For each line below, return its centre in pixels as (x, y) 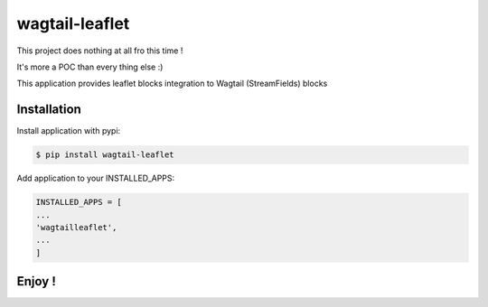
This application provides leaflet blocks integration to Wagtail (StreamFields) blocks (172, 84)
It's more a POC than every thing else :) (90, 67)
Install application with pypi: (69, 131)
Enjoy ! (36, 281)
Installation (49, 110)
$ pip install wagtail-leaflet (105, 155)
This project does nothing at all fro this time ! (100, 51)
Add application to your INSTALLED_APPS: (96, 178)
